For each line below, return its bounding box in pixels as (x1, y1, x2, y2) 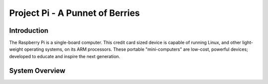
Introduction (9, 26, 49, 35)
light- (242, 40, 253, 46)
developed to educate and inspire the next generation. (9, 53, 120, 59)
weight (9, 46, 23, 52)
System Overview (9, 66, 66, 75)
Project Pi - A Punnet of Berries (9, 7, 140, 18)
